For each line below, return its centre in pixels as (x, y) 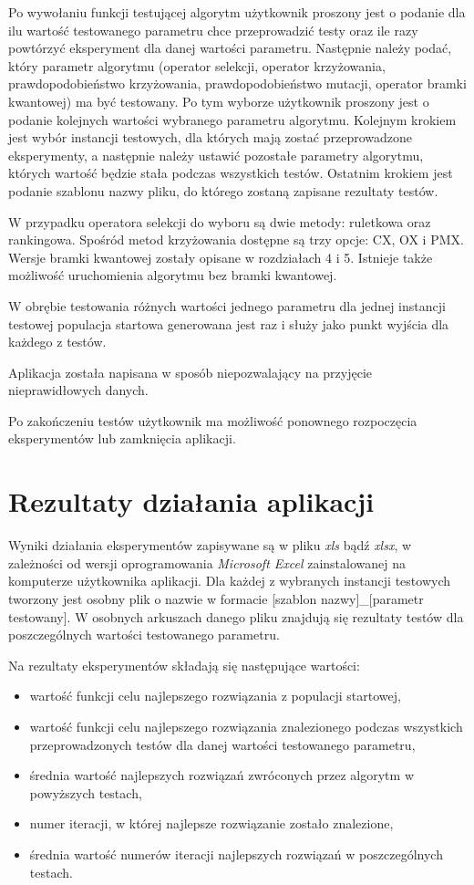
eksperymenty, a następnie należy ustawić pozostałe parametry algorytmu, (216, 155)
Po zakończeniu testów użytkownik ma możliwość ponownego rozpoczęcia (213, 420)
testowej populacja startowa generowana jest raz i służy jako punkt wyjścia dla (229, 323)
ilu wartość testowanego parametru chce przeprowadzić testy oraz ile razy (213, 30)
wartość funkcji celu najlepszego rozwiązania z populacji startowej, (215, 696)
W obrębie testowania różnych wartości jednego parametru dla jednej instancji (227, 305)
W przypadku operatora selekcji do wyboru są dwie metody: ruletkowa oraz (220, 221)
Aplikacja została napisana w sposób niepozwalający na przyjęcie (190, 372)
